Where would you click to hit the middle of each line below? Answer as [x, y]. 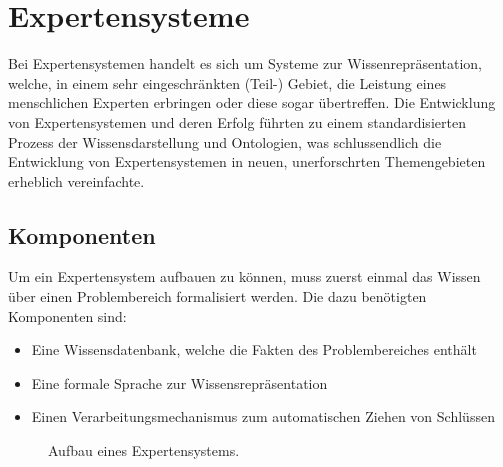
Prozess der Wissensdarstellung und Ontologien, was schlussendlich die [225, 141]
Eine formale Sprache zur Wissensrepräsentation [179, 382]
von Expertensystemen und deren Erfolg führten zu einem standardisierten [237, 121]
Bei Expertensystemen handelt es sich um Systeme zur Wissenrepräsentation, [245, 63]
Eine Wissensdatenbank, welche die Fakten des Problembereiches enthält [254, 349]
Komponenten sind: [67, 315]
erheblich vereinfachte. [76, 180]
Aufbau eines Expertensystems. [144, 450]
